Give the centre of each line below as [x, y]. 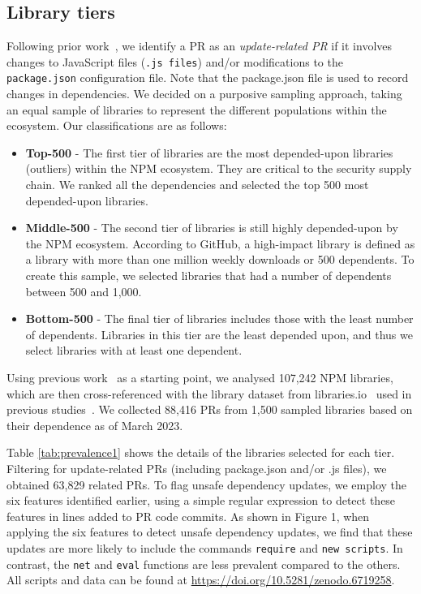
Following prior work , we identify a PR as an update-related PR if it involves [200, 46]
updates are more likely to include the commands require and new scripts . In [205, 547]
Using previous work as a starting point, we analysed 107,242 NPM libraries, [200, 378]
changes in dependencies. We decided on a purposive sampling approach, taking [204, 94]
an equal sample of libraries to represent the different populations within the [197, 109]
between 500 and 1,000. [84, 291]
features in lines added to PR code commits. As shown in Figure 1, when [188, 516]
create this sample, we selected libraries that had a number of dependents [208, 275]
